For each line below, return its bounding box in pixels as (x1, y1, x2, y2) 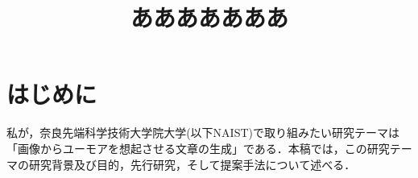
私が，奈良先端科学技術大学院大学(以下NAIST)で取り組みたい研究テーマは (6, 124, 399, 141)
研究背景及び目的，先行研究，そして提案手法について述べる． (28, 155, 356, 172)
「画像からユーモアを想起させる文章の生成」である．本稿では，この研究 (6, 139, 390, 156)
